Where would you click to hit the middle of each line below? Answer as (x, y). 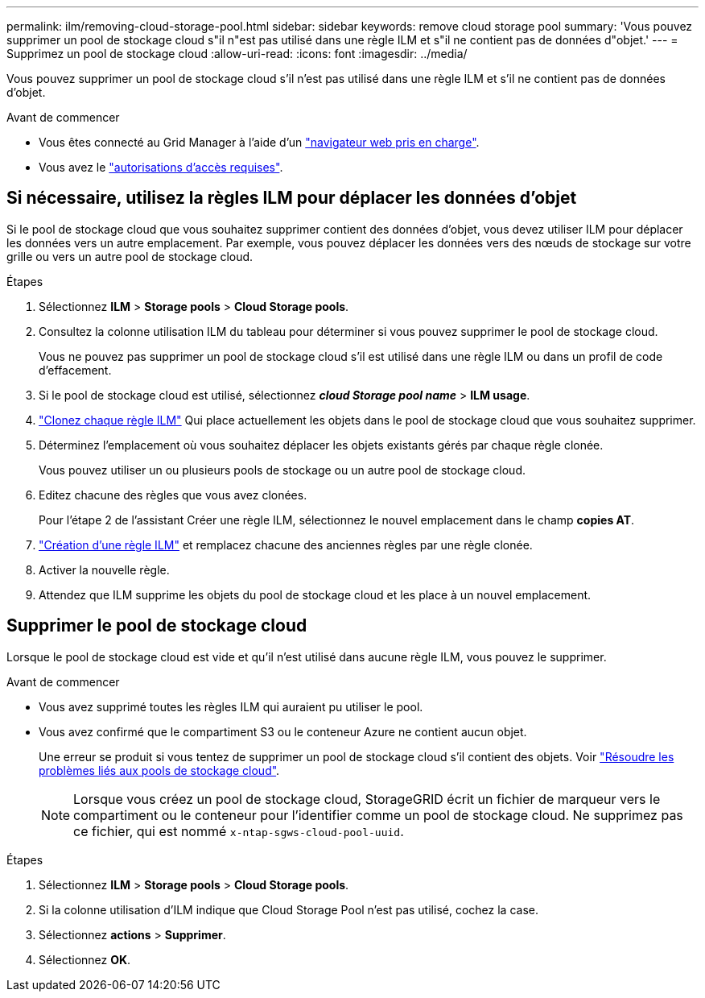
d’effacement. (75, 370)
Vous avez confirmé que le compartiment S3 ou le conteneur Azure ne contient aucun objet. (283, 731)
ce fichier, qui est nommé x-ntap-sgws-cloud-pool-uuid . (239, 831)
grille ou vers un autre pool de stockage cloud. (130, 256)
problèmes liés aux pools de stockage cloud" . (159, 770)
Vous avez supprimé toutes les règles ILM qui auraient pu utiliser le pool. (231, 706)
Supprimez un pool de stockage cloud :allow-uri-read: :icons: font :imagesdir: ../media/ (237, 54)
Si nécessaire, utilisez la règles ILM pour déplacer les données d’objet (292, 198)
